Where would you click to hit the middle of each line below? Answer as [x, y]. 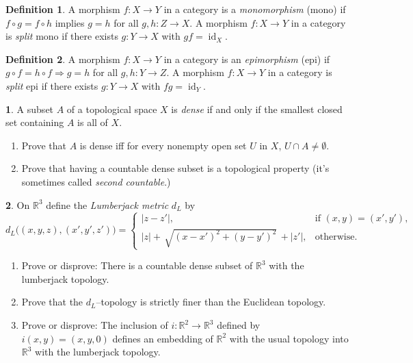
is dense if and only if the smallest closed [257, 109]
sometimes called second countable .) [96, 181]
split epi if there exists [52, 85]
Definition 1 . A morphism [63, 9]
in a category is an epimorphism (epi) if [247, 59]
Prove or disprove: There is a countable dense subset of [137, 265]
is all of [93, 122]
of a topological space [112, 109]
